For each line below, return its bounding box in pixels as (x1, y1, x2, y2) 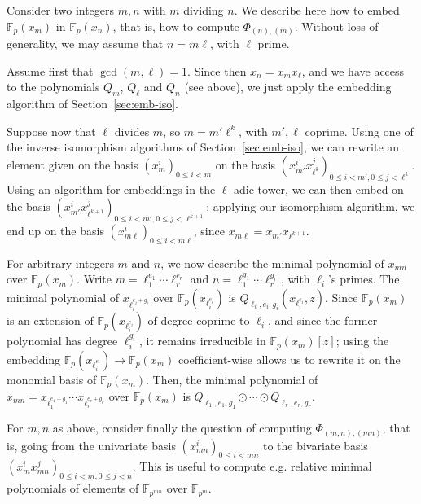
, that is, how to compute (112, 17, 239, 34)
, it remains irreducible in (138, 332, 266, 349)
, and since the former (267, 312, 378, 329)
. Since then (187, 62, 247, 79)
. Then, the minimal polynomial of (146, 370, 318, 388)
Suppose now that (7, 122, 96, 139)
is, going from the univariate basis (7, 436, 176, 454)
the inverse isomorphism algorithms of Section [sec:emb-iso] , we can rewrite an (7, 138, 400, 156)
